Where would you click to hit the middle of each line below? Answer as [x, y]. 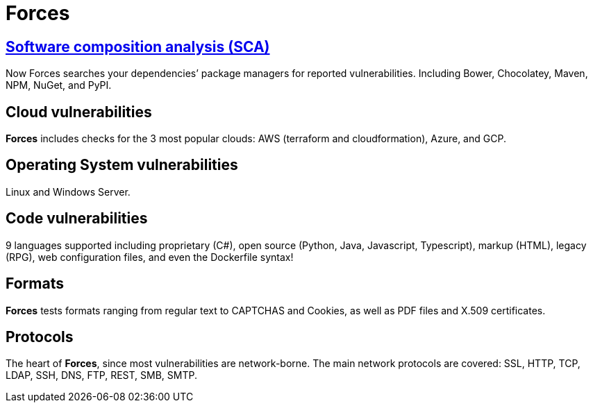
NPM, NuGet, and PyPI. [59, 85]
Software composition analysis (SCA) [138, 46]
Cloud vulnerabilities [79, 112]
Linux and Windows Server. [68, 192]
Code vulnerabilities [77, 219]
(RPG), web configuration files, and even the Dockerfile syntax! [150, 257]
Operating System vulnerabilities [122, 165]
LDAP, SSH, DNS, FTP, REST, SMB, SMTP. [101, 375]
